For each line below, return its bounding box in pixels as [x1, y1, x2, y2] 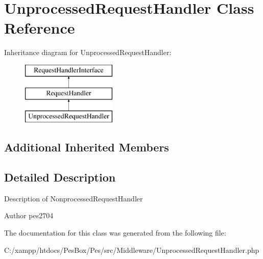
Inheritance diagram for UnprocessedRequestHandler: [4, 47, 172, 58]
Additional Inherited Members [4, 139, 169, 155]
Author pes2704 [4, 210, 54, 221]
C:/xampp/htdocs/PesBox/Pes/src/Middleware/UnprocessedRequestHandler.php [4, 244, 259, 255]
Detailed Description [4, 169, 116, 185]
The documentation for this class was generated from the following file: [4, 227, 226, 238]
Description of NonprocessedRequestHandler [4, 193, 143, 203]
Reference [4, 17, 75, 38]
